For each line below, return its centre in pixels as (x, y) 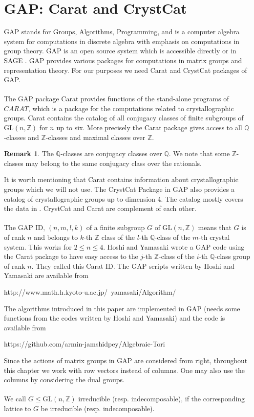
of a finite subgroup (116, 227)
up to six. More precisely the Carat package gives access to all (149, 127)
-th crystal (214, 237)
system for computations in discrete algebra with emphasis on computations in (122, 41)
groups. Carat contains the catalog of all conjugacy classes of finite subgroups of (124, 118)
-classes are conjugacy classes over (111, 153)
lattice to (18, 408)
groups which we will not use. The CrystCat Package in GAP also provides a (119, 189)
